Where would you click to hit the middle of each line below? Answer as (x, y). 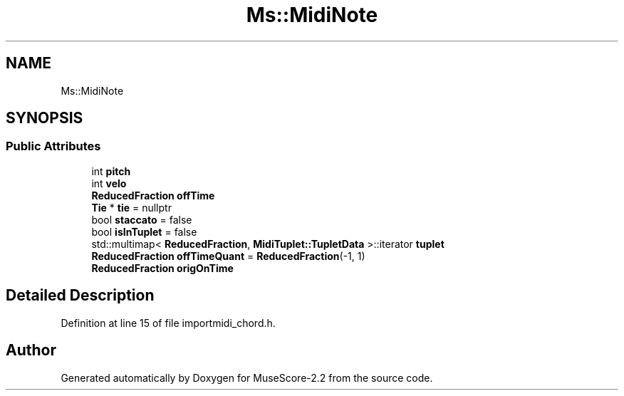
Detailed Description (80, 296)
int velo (109, 183)
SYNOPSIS (45, 118)
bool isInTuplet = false (144, 231)
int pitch (111, 171)
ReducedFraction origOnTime (162, 268)
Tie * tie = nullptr (131, 207)
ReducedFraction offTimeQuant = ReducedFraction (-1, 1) (228, 256)
